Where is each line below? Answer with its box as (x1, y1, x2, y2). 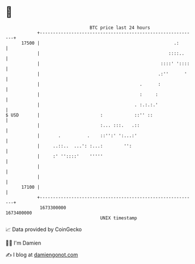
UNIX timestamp (100, 215, 137, 221)
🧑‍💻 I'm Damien (5, 239, 42, 246)
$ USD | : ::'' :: (5, 112, 153, 118)
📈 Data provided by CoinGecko (5, 226, 82, 233)
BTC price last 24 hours (89, 25, 150, 31)
